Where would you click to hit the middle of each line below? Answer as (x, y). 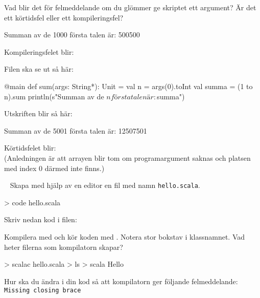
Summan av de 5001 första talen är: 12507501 (76, 130)
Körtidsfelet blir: (30, 148)
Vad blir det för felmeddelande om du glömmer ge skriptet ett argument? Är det (130, 7)
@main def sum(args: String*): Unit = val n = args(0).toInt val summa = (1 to (128, 86)
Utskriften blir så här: (38, 113)
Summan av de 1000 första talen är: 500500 (72, 35)
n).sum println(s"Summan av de (54, 96)
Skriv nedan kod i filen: (41, 219)
